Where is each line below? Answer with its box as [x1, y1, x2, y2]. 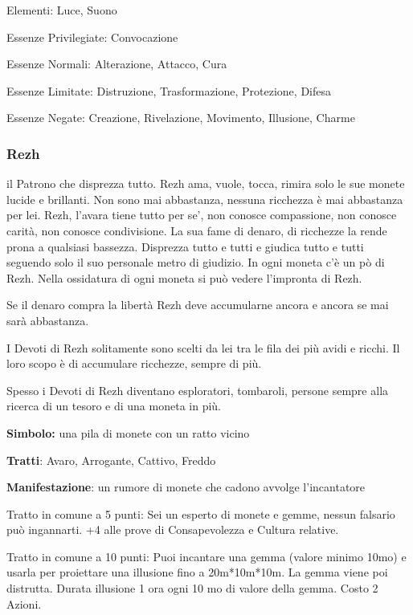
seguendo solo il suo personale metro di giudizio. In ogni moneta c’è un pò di [6, 254, 385, 271]
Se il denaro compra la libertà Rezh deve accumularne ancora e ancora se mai [6, 296, 389, 313]
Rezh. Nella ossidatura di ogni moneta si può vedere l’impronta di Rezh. [6, 269, 362, 286]
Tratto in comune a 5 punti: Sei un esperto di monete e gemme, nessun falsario [6, 505, 395, 522]
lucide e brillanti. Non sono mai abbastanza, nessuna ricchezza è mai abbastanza [6, 190, 403, 207]
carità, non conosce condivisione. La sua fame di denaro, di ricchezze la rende [6, 222, 387, 238]
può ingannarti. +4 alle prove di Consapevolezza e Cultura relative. [6, 521, 339, 538]
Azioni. [6, 595, 42, 612]
